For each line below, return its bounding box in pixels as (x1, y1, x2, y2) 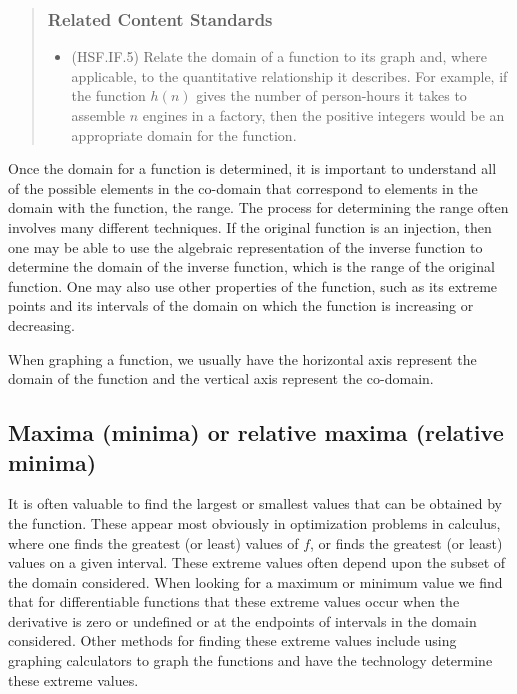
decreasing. (8, 314, 76, 335)
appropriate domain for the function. (71, 124, 297, 145)
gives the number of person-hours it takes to (196, 85, 467, 106)
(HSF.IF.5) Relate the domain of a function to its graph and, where (71, 46, 487, 67)
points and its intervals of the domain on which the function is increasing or (8, 295, 474, 316)
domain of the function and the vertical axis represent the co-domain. (8, 368, 434, 389)
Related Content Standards (47, 6, 273, 31)
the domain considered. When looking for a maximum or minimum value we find (8, 571, 503, 592)
